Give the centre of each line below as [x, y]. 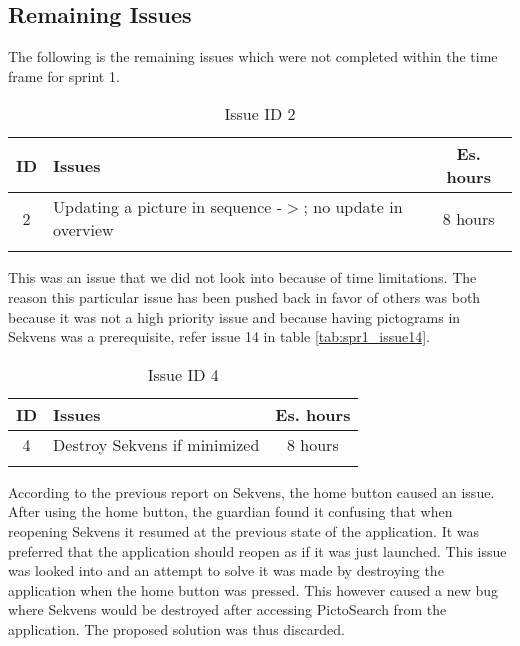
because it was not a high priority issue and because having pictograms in [234, 316]
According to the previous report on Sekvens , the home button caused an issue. [251, 491]
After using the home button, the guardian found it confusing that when [230, 511]
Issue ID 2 [260, 114]
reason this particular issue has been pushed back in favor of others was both [244, 296]
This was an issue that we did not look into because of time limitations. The [242, 277]
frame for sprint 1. [64, 75]
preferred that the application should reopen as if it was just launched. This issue [257, 550]
